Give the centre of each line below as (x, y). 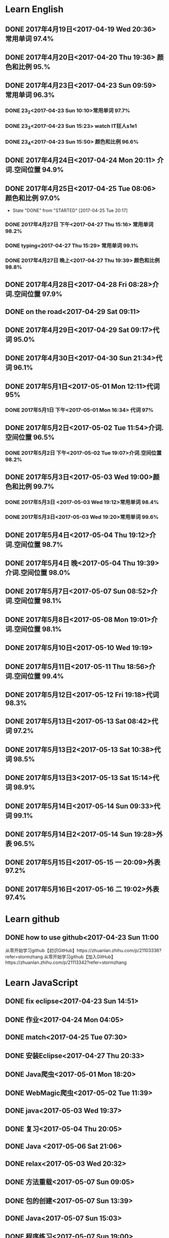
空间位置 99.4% (39, 676)
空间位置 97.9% (38, 294)
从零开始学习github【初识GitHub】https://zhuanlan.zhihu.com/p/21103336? (83, 950)
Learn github (32, 919)
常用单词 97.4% (30, 39)
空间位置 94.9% (39, 170)
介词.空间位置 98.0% (38, 573)
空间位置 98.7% (39, 545)
